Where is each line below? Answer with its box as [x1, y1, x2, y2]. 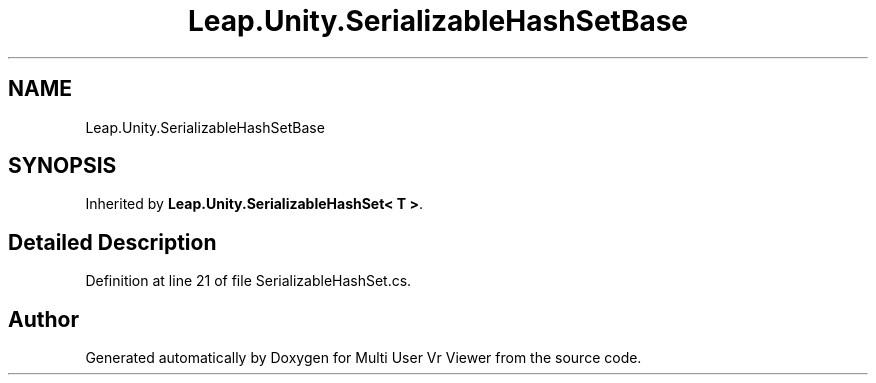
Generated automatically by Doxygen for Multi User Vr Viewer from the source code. [85, 349, 642, 367]
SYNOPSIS [8, 153, 117, 179]
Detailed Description [8, 229, 217, 255]
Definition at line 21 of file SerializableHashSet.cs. [85, 272, 412, 290]
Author [8, 306, 79, 332]
